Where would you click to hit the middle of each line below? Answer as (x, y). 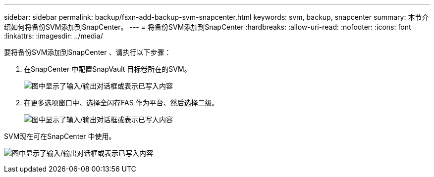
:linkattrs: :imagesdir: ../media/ (54, 36)
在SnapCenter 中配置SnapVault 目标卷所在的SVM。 (108, 69)
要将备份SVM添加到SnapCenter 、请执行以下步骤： (88, 52)
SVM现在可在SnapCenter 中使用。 (60, 136)
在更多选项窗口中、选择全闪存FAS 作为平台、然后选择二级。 (121, 103)
